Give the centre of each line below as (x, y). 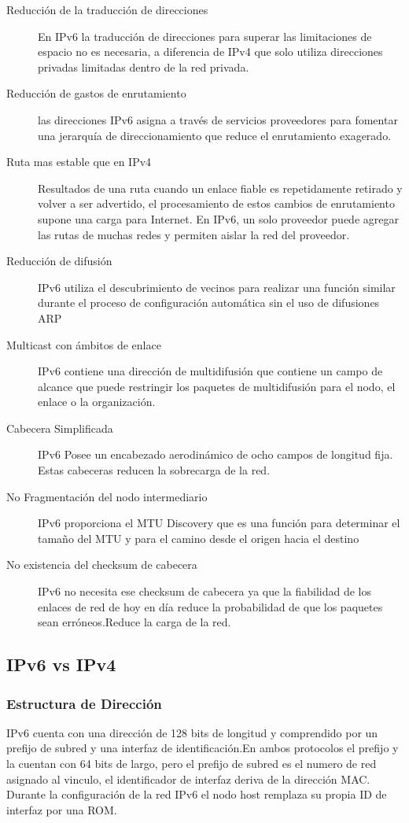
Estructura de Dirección (84, 703)
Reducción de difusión (59, 261)
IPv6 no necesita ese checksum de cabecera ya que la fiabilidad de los (204, 591)
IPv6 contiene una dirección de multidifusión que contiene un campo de (210, 371)
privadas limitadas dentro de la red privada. (144, 66)
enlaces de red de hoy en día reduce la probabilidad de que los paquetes (210, 606)
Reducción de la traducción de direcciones (107, 9)
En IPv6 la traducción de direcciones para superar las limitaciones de (205, 36)
